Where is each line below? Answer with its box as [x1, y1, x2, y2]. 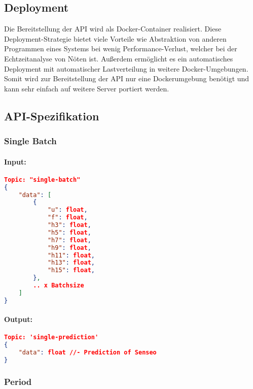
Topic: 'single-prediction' [4, 334, 99, 341]
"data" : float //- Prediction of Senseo [18, 349, 157, 356]
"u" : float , [47, 206, 88, 214]
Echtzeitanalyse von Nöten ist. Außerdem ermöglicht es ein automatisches [4, 53, 233, 63]
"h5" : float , [47, 229, 91, 236]
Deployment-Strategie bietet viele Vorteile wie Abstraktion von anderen [4, 33, 227, 44]
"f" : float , [47, 214, 88, 221]
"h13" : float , [47, 259, 95, 267]
